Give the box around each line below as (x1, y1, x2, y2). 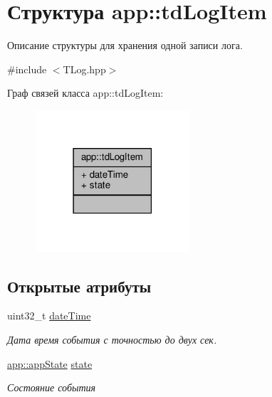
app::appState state (7, 356, 93, 371)
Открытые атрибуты (7, 275, 152, 297)
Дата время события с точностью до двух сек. (7, 332, 217, 347)
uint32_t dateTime (7, 308, 91, 323)
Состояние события (7, 380, 96, 395)
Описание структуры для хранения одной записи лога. (7, 38, 243, 53)
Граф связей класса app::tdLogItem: (7, 85, 164, 100)
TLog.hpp (63, 61, 106, 76)
